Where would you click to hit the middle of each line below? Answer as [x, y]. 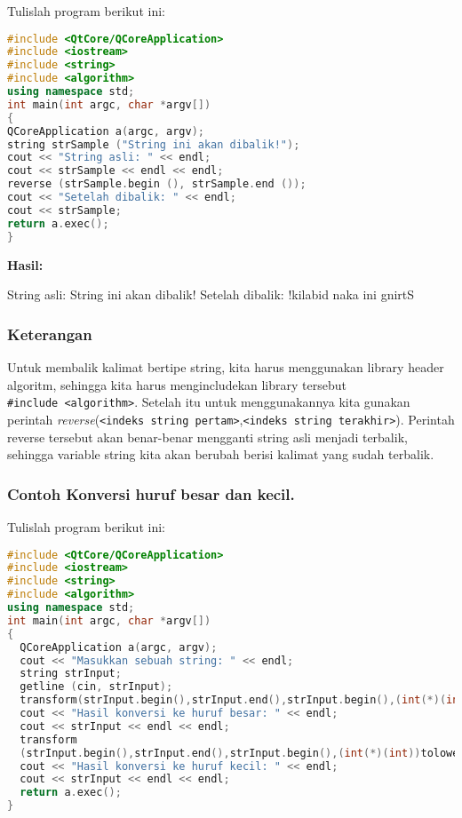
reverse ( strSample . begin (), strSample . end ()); [157, 184]
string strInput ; [71, 674]
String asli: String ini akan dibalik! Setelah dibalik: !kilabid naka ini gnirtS [211, 294]
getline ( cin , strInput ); [96, 687]
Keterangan [50, 334]
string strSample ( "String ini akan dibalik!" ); [154, 144]
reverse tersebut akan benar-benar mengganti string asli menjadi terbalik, [207, 437]
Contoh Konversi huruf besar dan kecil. [151, 493]
